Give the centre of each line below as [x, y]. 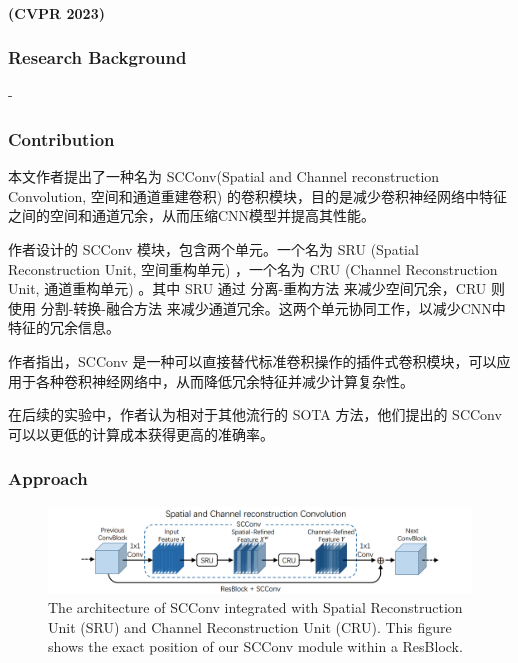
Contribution [61, 138]
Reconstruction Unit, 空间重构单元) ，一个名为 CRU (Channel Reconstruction [253, 268]
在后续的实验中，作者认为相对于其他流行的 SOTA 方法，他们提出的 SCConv [255, 414]
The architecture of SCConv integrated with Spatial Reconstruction [255, 607]
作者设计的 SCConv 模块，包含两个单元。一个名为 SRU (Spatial [213, 249]
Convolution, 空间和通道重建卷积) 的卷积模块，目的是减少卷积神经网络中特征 [257, 195]
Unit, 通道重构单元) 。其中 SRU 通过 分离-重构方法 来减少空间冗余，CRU [247, 288]
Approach [48, 478]
